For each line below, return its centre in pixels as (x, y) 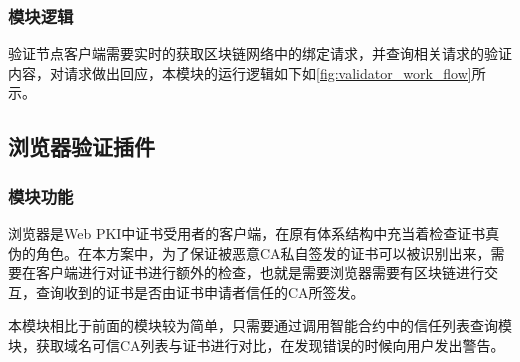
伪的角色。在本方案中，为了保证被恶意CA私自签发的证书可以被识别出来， (249, 252)
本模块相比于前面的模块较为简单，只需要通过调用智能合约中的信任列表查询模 (260, 325)
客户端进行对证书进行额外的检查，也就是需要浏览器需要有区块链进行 (259, 272)
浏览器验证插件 (81, 146)
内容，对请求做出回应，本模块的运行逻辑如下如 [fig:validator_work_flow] (240, 72)
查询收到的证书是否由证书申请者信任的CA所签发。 (200, 291)
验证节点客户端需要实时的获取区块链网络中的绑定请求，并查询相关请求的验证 (260, 53)
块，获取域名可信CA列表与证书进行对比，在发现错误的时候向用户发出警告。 (256, 344)
